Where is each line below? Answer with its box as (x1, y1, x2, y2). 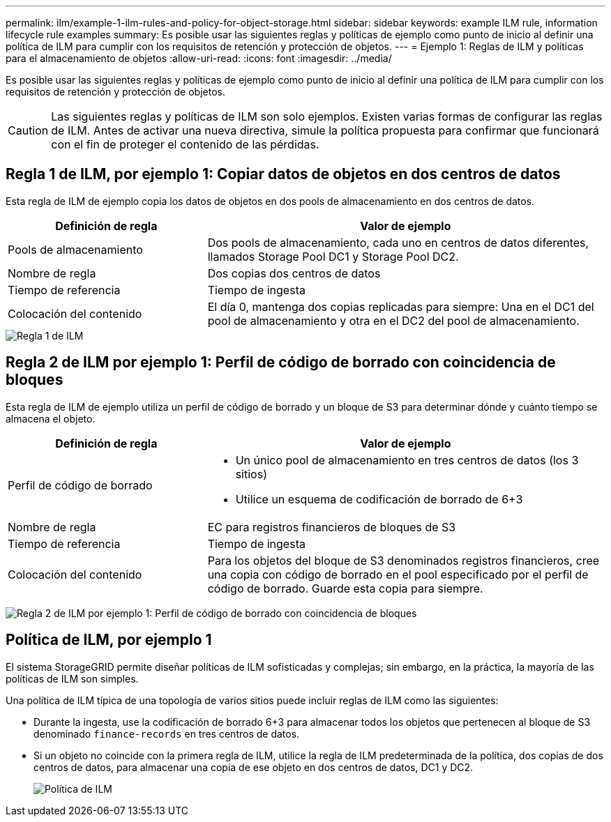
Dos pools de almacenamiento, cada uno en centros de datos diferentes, (207, 235, 589, 250)
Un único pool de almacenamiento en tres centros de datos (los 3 (235, 452, 579, 467)
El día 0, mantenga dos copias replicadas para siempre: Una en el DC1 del (207, 299, 594, 314)
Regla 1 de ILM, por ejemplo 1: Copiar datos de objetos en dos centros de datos (6, 165, 561, 183)
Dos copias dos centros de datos (207, 266, 381, 280)
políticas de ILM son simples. (6, 672, 139, 685)
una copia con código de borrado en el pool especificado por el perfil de (207, 567, 589, 581)
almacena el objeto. (6, 412, 96, 425)
